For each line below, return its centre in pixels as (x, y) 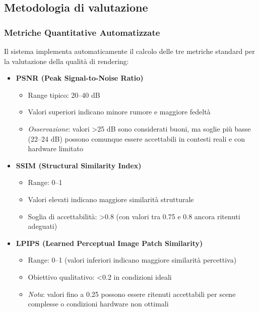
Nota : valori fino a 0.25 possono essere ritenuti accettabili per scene (132, 294)
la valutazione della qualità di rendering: (67, 61)
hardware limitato (55, 148)
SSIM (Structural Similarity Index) (79, 165)
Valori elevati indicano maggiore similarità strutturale (111, 199)
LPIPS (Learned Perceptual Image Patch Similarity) (109, 243)
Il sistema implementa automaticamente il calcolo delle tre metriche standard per (129, 51)
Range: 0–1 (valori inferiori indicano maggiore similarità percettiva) (132, 260)
